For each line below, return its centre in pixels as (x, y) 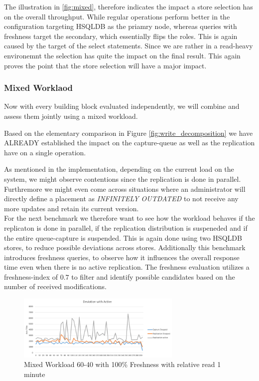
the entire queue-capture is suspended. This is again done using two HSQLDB (123, 237)
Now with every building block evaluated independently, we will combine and (122, 106)
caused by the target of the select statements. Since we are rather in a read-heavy (129, 46)
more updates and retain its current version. (71, 208)
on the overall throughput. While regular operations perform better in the (117, 16)
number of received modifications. (55, 286)
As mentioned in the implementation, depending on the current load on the (119, 169)
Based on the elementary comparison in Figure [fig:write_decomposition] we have (129, 133)
